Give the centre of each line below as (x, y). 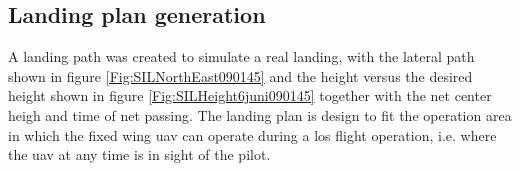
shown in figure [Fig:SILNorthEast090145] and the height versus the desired (240, 75)
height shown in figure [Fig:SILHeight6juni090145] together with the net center (250, 95)
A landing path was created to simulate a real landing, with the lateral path (241, 56)
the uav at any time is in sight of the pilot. (139, 154)
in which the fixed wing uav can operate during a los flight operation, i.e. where (252, 134)
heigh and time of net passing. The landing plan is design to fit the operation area (260, 114)
